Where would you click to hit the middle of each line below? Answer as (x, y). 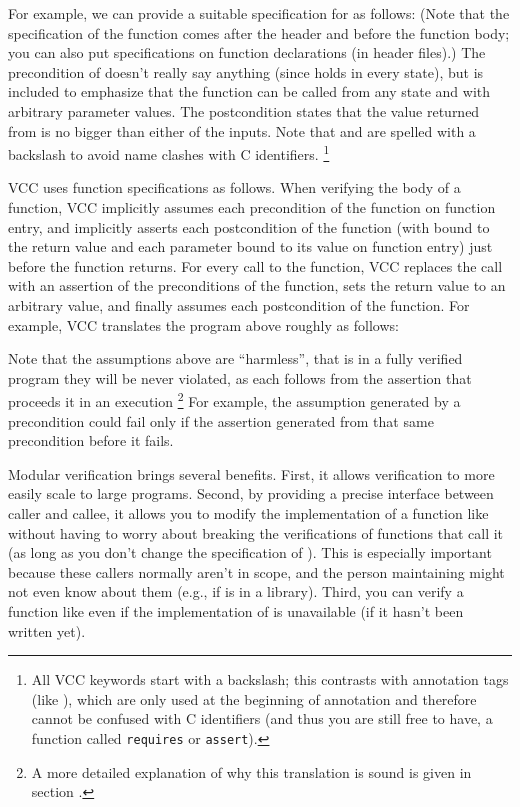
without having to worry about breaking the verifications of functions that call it (256, 532)
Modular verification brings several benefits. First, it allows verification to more (251, 473)
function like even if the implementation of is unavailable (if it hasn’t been (236, 610)
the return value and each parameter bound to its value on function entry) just (250, 246)
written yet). (47, 630)
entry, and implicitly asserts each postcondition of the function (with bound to (249, 226)
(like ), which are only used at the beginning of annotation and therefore (254, 698)
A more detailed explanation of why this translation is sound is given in (251, 771)
